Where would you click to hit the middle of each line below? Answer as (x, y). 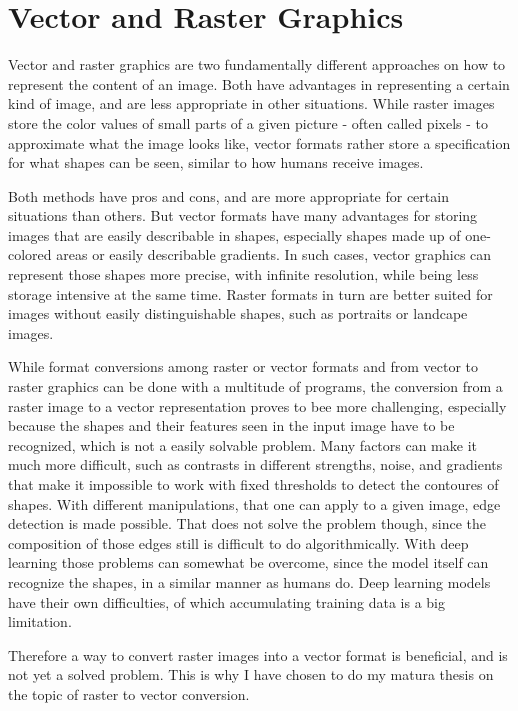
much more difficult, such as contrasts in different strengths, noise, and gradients (255, 464)
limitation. (40, 621)
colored (30, 254)
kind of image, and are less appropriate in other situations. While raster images (251, 103)
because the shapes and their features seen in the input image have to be (231, 425)
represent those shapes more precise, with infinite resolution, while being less (243, 274)
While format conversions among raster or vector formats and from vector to (243, 366)
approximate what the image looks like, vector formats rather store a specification (259, 142)
